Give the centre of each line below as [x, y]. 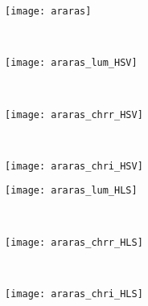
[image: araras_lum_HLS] [71, 191]
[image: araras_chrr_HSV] [74, 114]
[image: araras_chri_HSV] [74, 166]
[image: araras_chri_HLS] [74, 294]
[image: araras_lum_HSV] [71, 63]
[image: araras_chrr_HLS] [74, 242]
